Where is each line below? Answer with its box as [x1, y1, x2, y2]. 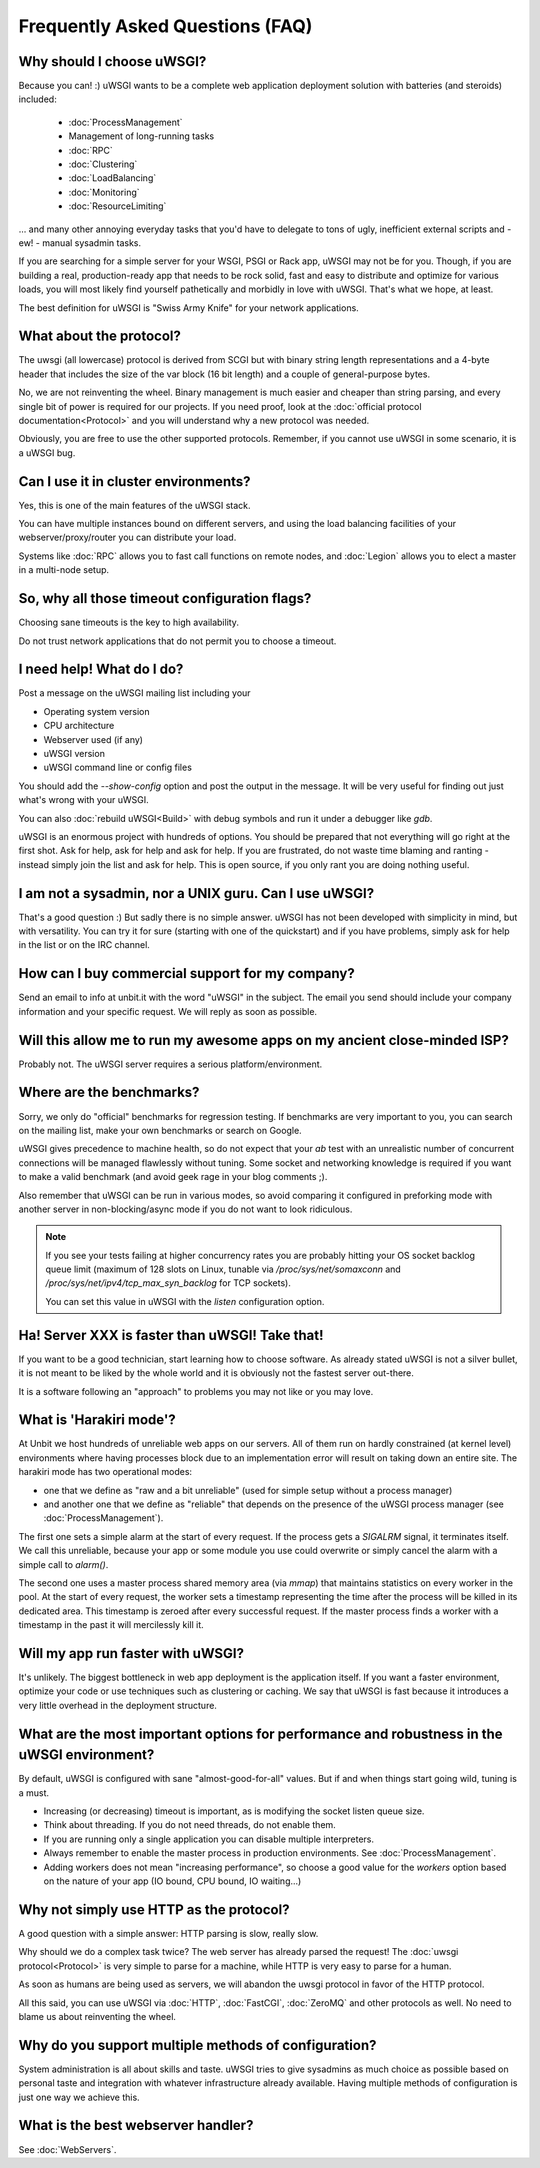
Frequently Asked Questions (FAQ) [18, 15, 313, 37]
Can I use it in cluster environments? [18, 473, 251, 490]
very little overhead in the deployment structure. [18, 1699, 217, 1711]
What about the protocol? [18, 328, 182, 345]
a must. [18, 1786, 50, 1799]
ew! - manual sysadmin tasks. [18, 236, 142, 249]
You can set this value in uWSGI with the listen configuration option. [45, 1295, 325, 1307]
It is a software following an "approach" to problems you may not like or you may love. [18, 1385, 374, 1397]
